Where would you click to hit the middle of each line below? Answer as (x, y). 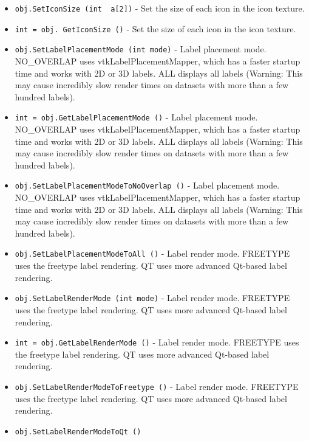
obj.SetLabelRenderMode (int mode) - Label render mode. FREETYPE (152, 298)
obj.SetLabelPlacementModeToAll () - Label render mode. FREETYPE (152, 253)
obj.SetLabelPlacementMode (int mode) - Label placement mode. (141, 49)
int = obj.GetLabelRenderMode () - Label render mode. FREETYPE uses (157, 342)
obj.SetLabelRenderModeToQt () (78, 432)
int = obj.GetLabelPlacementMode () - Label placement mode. (136, 117)
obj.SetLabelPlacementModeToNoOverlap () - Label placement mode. (147, 185)
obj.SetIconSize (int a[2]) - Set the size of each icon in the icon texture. (160, 8)
